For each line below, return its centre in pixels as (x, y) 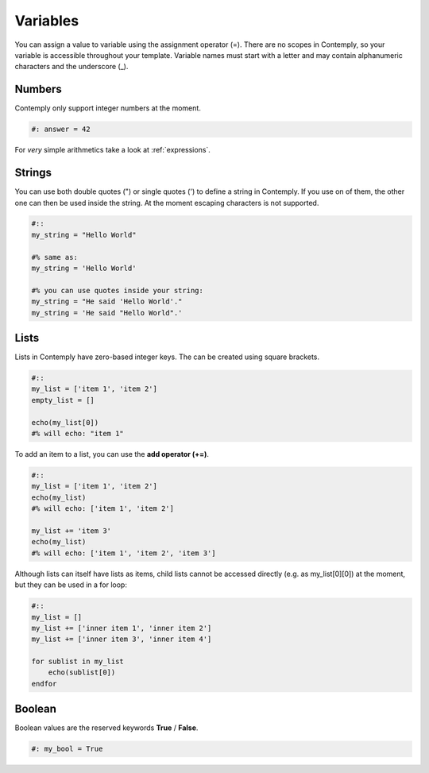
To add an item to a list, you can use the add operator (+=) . (112, 454)
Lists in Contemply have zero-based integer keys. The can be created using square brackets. (167, 357)
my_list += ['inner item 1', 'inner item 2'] (122, 628)
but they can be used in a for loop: (71, 585)
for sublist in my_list (78, 662)
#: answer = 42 (61, 129)
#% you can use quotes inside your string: (118, 290)
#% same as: (55, 257)
